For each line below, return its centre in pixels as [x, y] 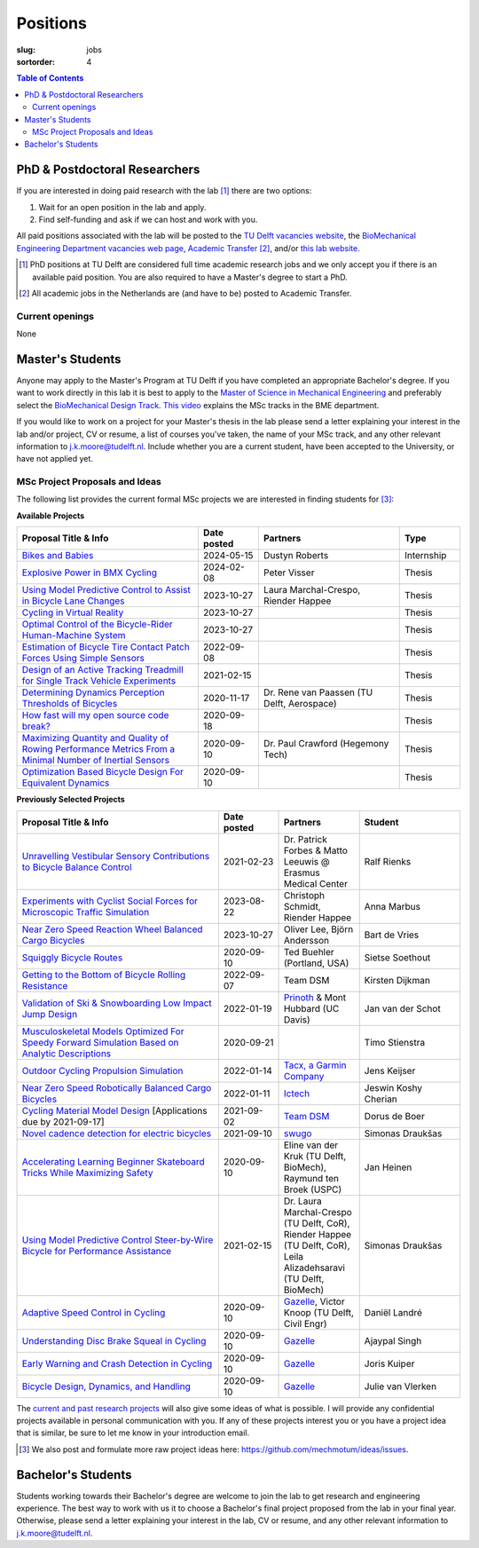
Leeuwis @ [306, 861]
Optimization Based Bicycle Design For [102, 772]
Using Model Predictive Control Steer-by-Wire [118, 1240]
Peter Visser [289, 573]
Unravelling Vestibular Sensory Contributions [116, 856]
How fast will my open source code [95, 715]
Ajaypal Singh [393, 1340]
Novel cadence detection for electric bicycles [117, 1133]
